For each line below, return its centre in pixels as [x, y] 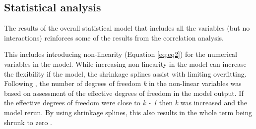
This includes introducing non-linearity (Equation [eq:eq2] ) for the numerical [121, 54]
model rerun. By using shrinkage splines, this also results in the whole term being [128, 112]
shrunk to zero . [28, 122]
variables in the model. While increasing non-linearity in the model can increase [125, 64]
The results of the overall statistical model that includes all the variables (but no [127, 28]
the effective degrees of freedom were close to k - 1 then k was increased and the [126, 103]
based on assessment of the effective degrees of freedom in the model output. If [124, 93]
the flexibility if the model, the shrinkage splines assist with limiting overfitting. [125, 73]
